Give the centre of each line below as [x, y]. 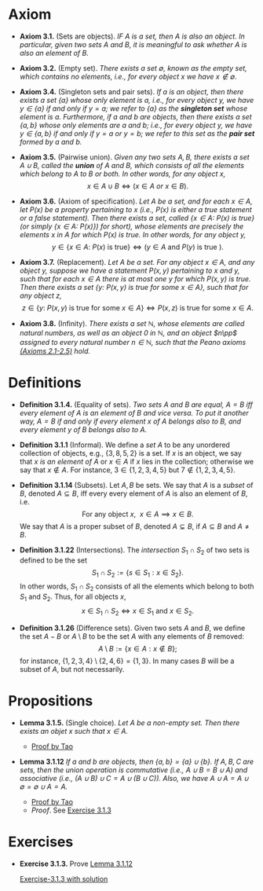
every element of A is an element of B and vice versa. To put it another [134, 412]
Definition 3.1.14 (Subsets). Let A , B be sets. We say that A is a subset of [136, 485]
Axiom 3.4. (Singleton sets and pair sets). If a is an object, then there [131, 91]
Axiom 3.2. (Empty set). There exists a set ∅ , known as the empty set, [133, 68]
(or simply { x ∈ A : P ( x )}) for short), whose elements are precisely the [131, 226]
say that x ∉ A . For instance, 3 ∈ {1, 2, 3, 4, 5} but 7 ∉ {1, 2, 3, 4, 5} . [127, 470]
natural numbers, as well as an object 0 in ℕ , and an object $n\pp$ [128, 332]
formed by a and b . [51, 141]
